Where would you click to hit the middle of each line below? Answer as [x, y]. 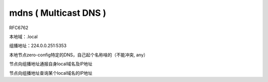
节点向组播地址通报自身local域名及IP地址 [51, 64]
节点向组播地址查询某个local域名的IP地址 [51, 73]
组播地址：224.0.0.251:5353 [38, 46]
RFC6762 [19, 28]
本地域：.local [24, 37]
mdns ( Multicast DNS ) [58, 13]
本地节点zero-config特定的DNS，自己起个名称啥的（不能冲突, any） [79, 55]
